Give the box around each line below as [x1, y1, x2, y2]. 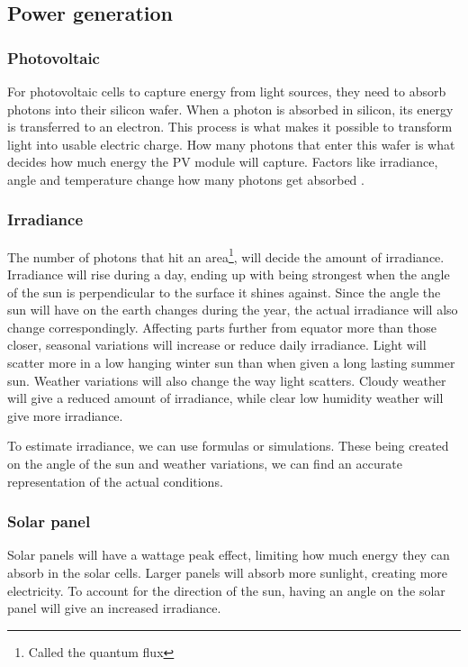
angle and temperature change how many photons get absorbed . [7, 169, 364, 188]
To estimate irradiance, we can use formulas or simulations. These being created [7, 436, 449, 455]
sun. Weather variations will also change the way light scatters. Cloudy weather [7, 370, 446, 389]
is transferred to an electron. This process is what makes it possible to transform [7, 117, 453, 136]
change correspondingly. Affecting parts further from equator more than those [7, 317, 436, 336]
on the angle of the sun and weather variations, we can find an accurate [7, 453, 402, 472]
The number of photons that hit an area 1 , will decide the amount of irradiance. [7, 244, 445, 266]
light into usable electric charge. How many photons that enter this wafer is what [7, 134, 455, 153]
